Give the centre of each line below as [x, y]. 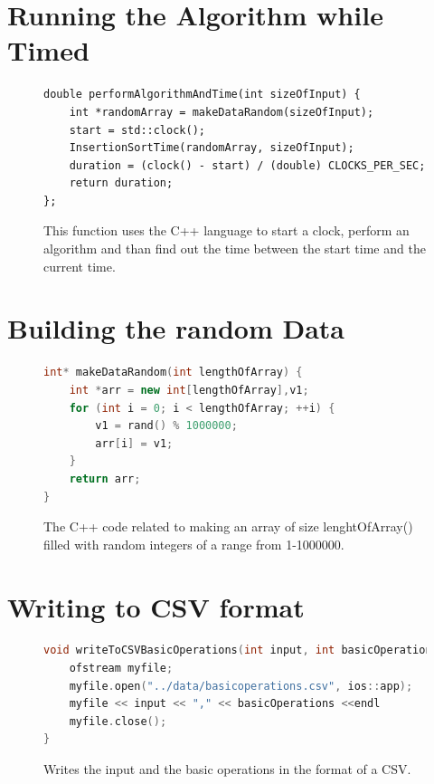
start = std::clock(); [137, 130]
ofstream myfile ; [121, 669]
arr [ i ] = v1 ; [134, 443]
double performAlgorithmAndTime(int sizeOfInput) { [202, 95]
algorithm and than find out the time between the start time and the [235, 249]
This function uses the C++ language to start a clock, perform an [226, 230]
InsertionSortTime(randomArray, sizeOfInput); [212, 148]
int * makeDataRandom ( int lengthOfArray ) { [173, 373]
